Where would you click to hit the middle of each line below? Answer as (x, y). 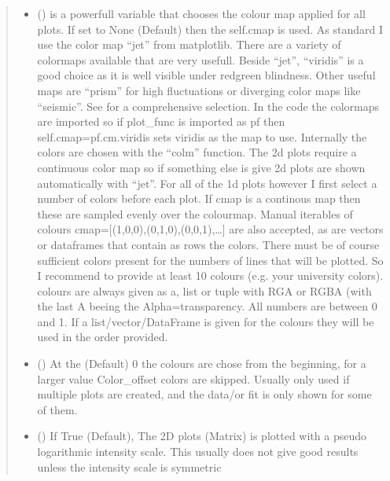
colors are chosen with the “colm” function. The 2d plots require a (197, 152)
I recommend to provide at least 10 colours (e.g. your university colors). (210, 275)
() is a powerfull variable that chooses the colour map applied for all (201, 13)
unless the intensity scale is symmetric (129, 466)
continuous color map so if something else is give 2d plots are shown (201, 167)
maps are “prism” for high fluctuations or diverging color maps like (199, 90)
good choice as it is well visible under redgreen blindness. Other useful (206, 75)
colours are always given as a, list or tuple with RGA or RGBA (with (204, 290)
